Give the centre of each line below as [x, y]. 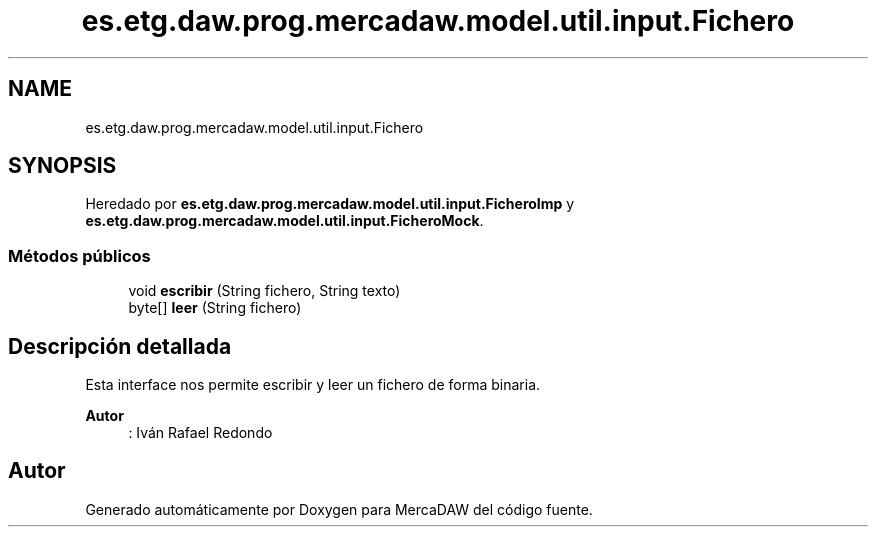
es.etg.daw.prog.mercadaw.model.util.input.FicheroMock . [284, 221]
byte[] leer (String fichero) [215, 308]
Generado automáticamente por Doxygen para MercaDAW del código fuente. [339, 509]
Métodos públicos [79, 255]
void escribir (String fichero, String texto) [264, 291]
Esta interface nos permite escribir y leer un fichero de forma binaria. [313, 385]
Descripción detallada [120, 346]
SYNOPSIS [62, 166]
